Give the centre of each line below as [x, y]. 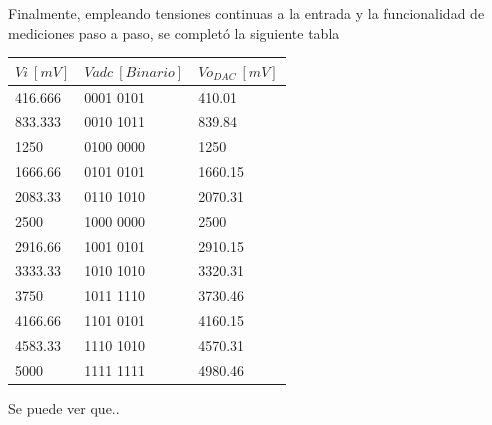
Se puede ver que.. [64, 407]
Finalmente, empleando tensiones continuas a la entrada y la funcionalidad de [246, 13]
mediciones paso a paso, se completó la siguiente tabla [174, 32]
